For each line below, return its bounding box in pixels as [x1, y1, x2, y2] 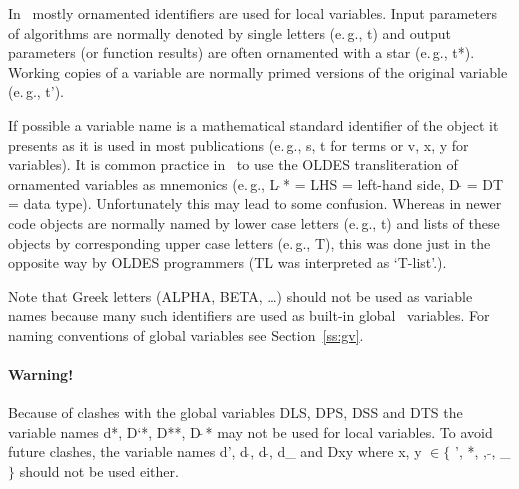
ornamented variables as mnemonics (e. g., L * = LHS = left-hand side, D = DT [8, 173, 504, 194]
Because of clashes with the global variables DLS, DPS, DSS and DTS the [8, 402, 463, 423]
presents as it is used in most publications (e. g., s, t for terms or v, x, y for [8, 134, 469, 155]
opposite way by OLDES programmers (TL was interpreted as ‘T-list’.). [8, 252, 447, 273]
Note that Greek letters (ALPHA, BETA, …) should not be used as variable [8, 285, 473, 306]
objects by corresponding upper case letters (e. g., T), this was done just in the [8, 232, 491, 253]
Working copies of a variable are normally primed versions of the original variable [8, 61, 508, 82]
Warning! [8, 364, 74, 385]
